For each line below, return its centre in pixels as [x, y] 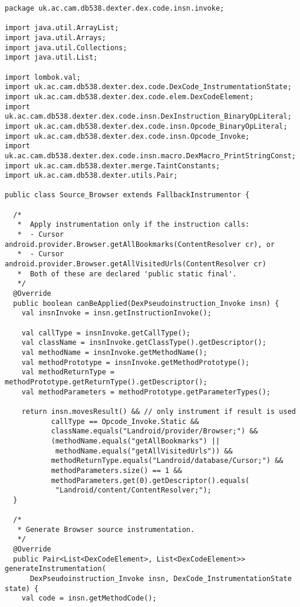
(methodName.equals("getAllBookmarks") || [136, 441]
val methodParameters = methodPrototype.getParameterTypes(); [146, 392]
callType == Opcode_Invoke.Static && [125, 421]
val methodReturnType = [68, 372]
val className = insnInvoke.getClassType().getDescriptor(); [144, 343]
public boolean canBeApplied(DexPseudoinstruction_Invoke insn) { [146, 303]
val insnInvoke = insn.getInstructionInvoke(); [116, 313]
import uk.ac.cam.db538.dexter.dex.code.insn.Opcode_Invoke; [127, 136]
